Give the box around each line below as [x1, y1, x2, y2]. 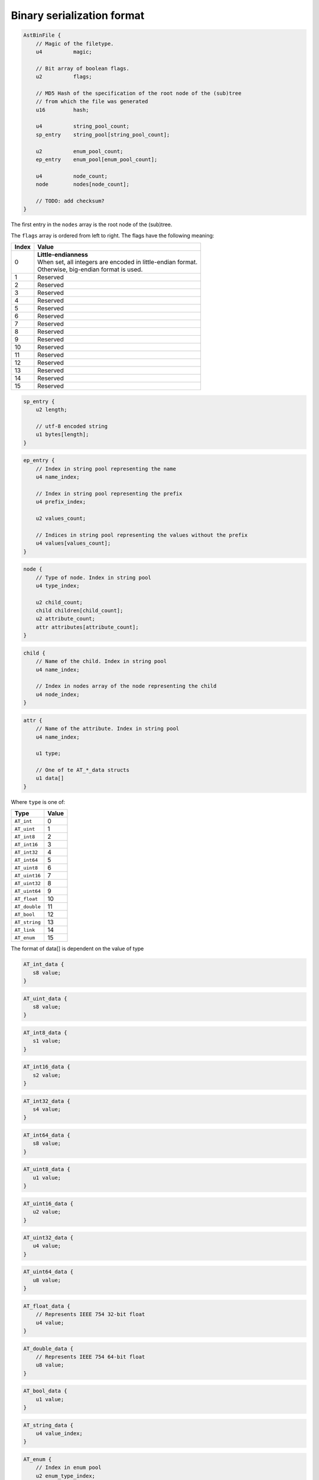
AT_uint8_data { [23, 1166, 71, 1173]
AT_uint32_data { [23, 1234, 74, 1241]
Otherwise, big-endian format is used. [37, 265, 143, 274]
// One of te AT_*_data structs [35, 767, 130, 774]
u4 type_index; [35, 582, 80, 589]
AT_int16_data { [23, 1063, 71, 1070]
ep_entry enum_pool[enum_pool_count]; [35, 156, 158, 163]
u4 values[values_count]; [35, 540, 111, 547]
